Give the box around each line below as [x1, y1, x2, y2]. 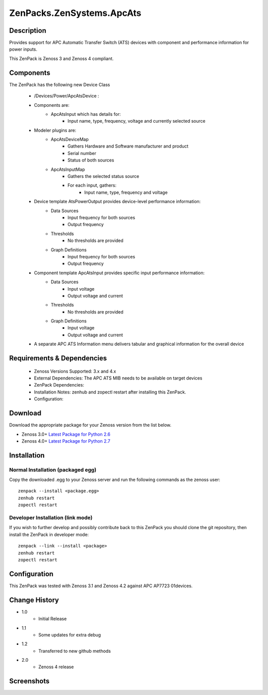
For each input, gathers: [67, 182, 117, 188]
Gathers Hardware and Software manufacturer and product [67, 143, 189, 149]
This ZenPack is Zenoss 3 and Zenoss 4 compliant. [9, 55, 114, 62]
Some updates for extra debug [38, 631, 101, 638]
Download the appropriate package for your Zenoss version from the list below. [9, 422, 172, 428]
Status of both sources [67, 157, 114, 163]
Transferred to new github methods [38, 648, 111, 654]
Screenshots [9, 677, 50, 686]
